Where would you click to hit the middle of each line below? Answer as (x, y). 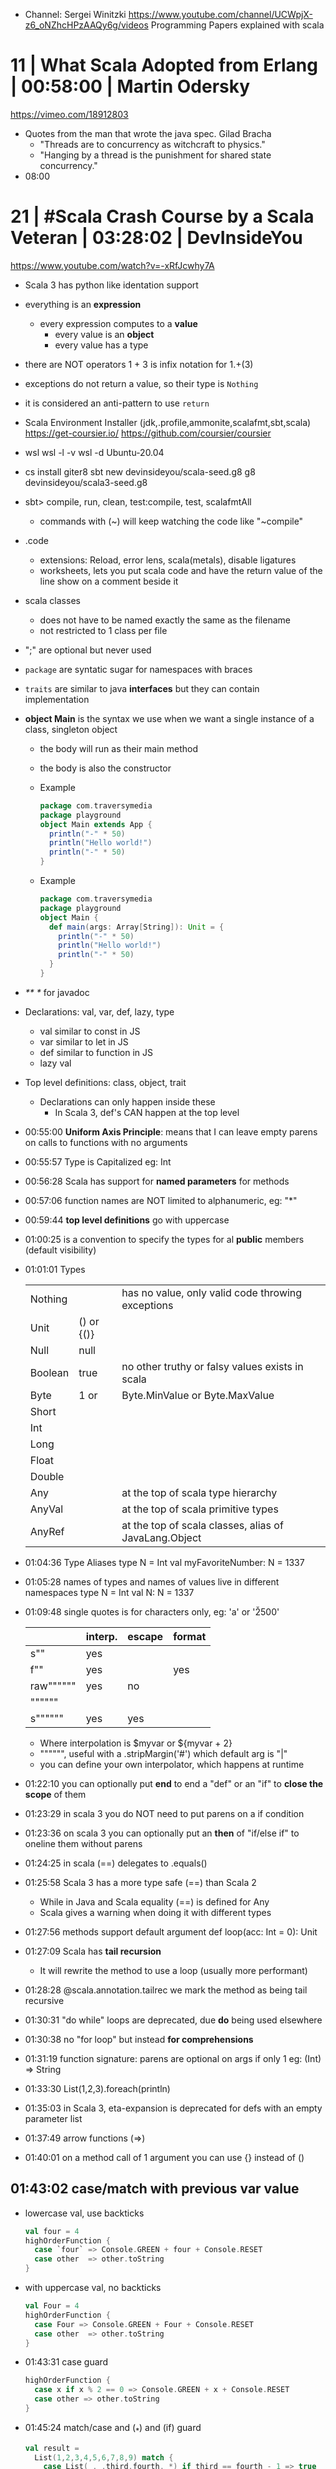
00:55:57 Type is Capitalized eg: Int (98, 1161)
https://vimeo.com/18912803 (69, 114)
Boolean (49, 1372)
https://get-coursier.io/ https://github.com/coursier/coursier (148, 433)
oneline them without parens (83, 1843)
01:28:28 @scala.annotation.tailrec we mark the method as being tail (166, 1990)
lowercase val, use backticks (84, 2213)
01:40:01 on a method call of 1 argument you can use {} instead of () (164, 2157)
